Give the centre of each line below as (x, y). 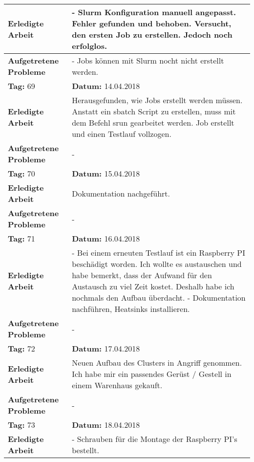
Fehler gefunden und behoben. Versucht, (152, 23)
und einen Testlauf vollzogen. (122, 134)
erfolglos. (90, 46)
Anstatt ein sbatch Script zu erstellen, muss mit (154, 111)
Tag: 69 (21, 86)
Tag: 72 (21, 348)
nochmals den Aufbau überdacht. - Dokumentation (159, 297)
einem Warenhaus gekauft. (117, 385)
